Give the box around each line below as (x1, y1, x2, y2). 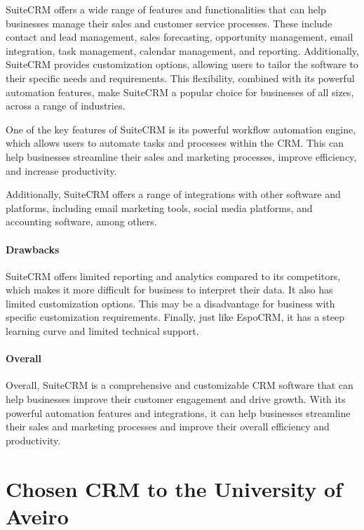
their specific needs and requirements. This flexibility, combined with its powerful (6, 70, 355, 85)
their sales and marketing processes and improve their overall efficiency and (6, 419, 330, 434)
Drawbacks (6, 241, 60, 256)
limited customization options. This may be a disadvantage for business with (6, 296, 335, 310)
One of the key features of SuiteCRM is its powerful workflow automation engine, (6, 121, 356, 136)
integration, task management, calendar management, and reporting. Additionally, (6, 43, 359, 58)
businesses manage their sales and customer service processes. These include (6, 15, 332, 30)
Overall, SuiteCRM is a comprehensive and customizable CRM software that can (6, 378, 353, 392)
